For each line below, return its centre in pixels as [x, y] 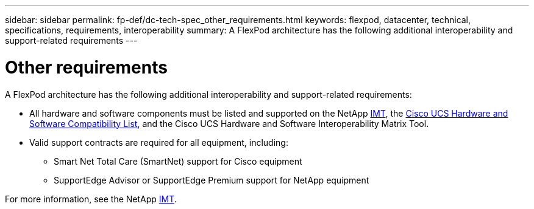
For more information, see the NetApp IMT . [91, 199]
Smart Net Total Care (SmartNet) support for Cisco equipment [178, 161]
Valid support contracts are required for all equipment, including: [159, 142]
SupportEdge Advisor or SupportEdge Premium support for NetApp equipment [212, 180]
